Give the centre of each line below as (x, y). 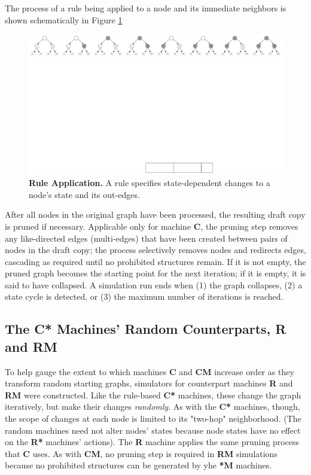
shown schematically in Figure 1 (64, 19)
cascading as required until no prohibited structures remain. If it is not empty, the (155, 261)
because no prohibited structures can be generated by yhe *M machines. (138, 465)
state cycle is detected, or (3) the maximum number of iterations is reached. (144, 296)
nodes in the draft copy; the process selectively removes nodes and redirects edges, (155, 250)
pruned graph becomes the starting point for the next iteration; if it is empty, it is (155, 273)
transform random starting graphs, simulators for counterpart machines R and (149, 383)
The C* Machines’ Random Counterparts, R (146, 329)
